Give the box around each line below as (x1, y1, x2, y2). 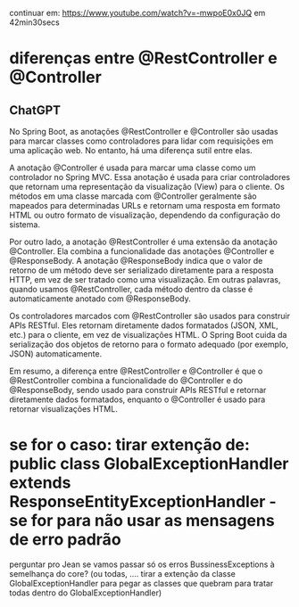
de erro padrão (9, 529, 122, 550)
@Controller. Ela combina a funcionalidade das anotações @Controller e (9, 246, 275, 257)
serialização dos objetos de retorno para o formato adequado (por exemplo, (9, 339, 288, 349)
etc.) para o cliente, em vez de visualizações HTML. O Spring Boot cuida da (9, 330, 287, 340)
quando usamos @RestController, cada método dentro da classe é (9, 284, 253, 294)
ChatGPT (9, 103, 61, 118)
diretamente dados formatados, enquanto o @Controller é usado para (9, 394, 266, 405)
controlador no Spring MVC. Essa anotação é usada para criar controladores (9, 172, 291, 182)
